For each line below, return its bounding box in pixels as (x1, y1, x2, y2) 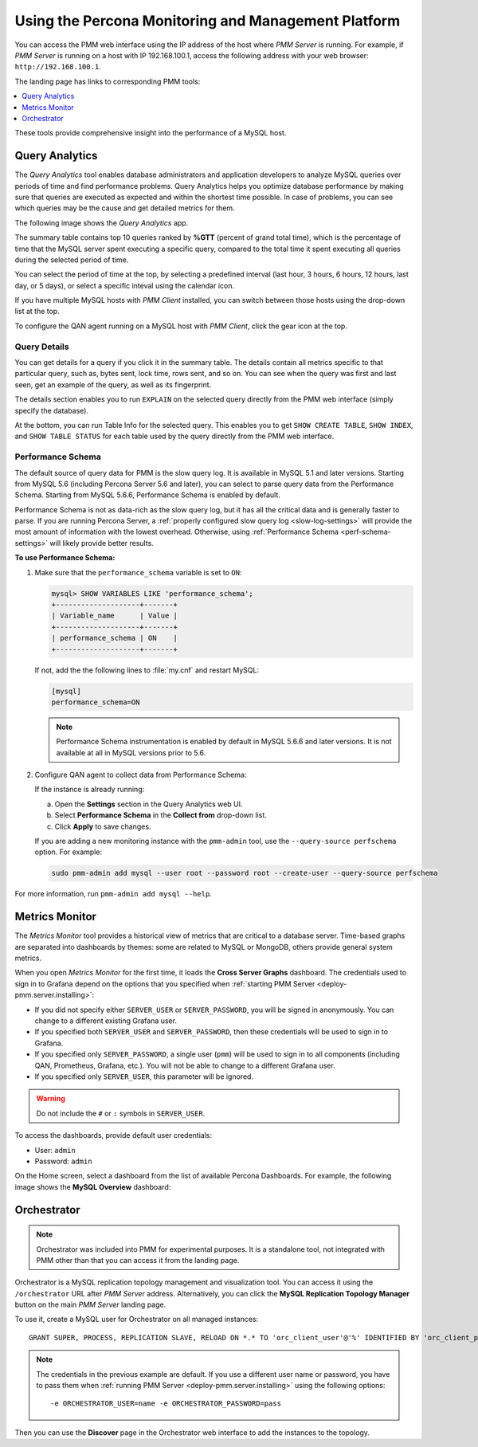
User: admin (34, 1145, 76, 1155)
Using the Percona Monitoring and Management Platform (14, 12, 401, 29)
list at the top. (14, 307, 60, 316)
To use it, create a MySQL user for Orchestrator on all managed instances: (14, 1315, 259, 1324)
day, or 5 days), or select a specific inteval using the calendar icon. (14, 280, 235, 290)
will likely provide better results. (49, 538, 155, 547)
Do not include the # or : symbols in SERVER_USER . (36, 1108, 206, 1118)
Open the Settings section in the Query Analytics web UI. (54, 799, 243, 809)
